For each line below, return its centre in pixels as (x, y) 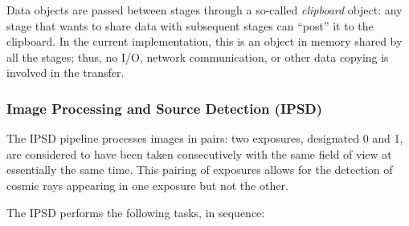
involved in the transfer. (65, 73)
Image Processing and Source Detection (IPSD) (165, 108)
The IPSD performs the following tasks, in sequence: (136, 212)
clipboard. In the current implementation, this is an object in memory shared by (204, 41)
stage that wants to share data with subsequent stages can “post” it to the (190, 25)
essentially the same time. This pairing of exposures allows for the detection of (200, 169)
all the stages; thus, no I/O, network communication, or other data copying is (198, 56)
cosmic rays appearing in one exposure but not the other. (147, 185)
